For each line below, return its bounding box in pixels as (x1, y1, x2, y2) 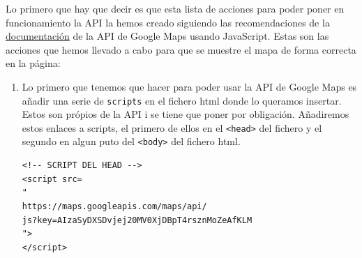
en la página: (6, 56, 61, 70)
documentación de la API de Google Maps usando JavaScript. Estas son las (6, 29, 329, 43)
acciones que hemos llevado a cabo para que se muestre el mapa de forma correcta (6, 42, 356, 56)
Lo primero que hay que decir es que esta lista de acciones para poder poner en (6, 1, 345, 15)
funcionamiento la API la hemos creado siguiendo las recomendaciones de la (6, 15, 330, 29)
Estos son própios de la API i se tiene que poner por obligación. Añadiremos (22, 107, 349, 121)
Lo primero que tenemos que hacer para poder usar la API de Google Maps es (22, 79, 357, 93)
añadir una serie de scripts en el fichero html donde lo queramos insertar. (22, 93, 342, 107)
